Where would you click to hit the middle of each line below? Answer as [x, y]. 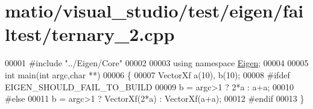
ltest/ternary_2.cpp [90, 34]
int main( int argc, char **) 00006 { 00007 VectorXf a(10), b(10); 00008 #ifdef [147, 74]
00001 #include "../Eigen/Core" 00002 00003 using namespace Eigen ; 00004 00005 [157, 63]
